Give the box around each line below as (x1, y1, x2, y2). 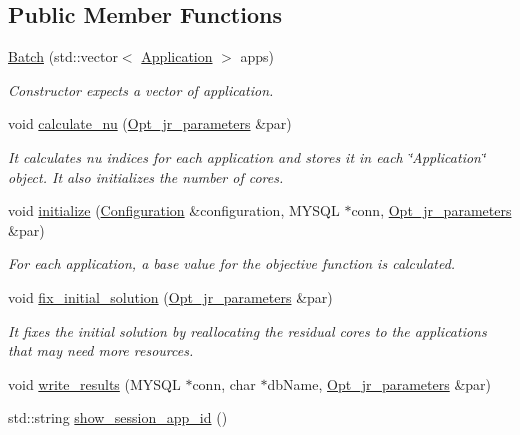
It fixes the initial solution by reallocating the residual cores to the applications (8, 320, 487, 341)
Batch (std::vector (8, 46, 118, 67)
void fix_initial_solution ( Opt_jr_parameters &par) (8, 286, 333, 307)
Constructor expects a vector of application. (8, 79, 274, 100)
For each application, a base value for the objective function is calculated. (8, 253, 456, 274)
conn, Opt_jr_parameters (351, 200, 512, 221)
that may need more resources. (8, 340, 194, 361)
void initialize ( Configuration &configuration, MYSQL (8, 200, 340, 221)
